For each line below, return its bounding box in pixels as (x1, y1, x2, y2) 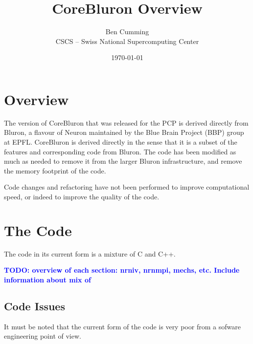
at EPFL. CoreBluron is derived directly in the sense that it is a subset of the (4, 137, 237, 147)
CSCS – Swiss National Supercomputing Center (55, 36, 199, 46)
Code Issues (4, 298, 65, 313)
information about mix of (4, 274, 91, 284)
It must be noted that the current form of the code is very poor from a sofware (4, 321, 241, 331)
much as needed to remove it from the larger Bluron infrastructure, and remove (4, 156, 242, 166)
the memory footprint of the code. (4, 165, 106, 175)
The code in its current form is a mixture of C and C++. (4, 248, 176, 258)
